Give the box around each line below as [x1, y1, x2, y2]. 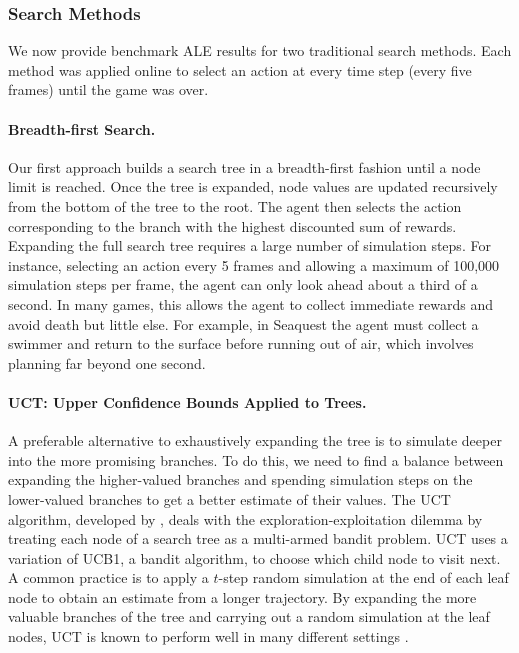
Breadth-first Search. [8, 118, 156, 139]
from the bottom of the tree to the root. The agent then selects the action [8, 195, 462, 216]
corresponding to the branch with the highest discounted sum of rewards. [8, 215, 457, 236]
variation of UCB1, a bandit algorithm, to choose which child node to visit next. [8, 547, 501, 568]
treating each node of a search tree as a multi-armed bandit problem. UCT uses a [8, 528, 508, 549]
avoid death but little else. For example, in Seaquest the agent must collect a [8, 313, 479, 334]
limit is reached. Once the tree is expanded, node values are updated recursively [8, 176, 498, 197]
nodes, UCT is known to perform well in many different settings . [8, 626, 409, 647]
